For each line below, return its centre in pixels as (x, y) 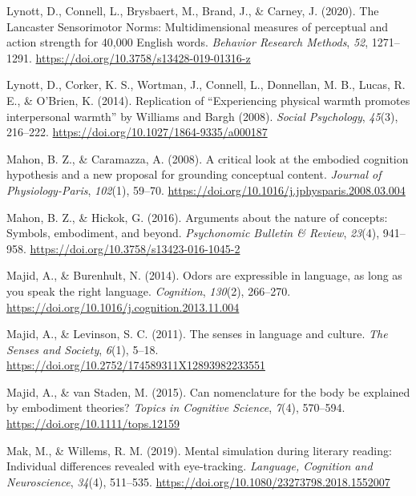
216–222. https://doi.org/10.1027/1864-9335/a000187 (137, 132)
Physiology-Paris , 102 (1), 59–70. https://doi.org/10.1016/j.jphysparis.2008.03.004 (206, 190)
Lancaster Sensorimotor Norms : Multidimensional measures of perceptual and (198, 26)
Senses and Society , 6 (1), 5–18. (83, 349)
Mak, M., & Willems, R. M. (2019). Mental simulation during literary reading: (199, 450)
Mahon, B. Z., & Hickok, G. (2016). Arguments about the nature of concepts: (197, 217)
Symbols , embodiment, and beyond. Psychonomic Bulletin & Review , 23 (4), (193, 233)
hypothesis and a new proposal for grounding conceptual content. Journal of (194, 174)
